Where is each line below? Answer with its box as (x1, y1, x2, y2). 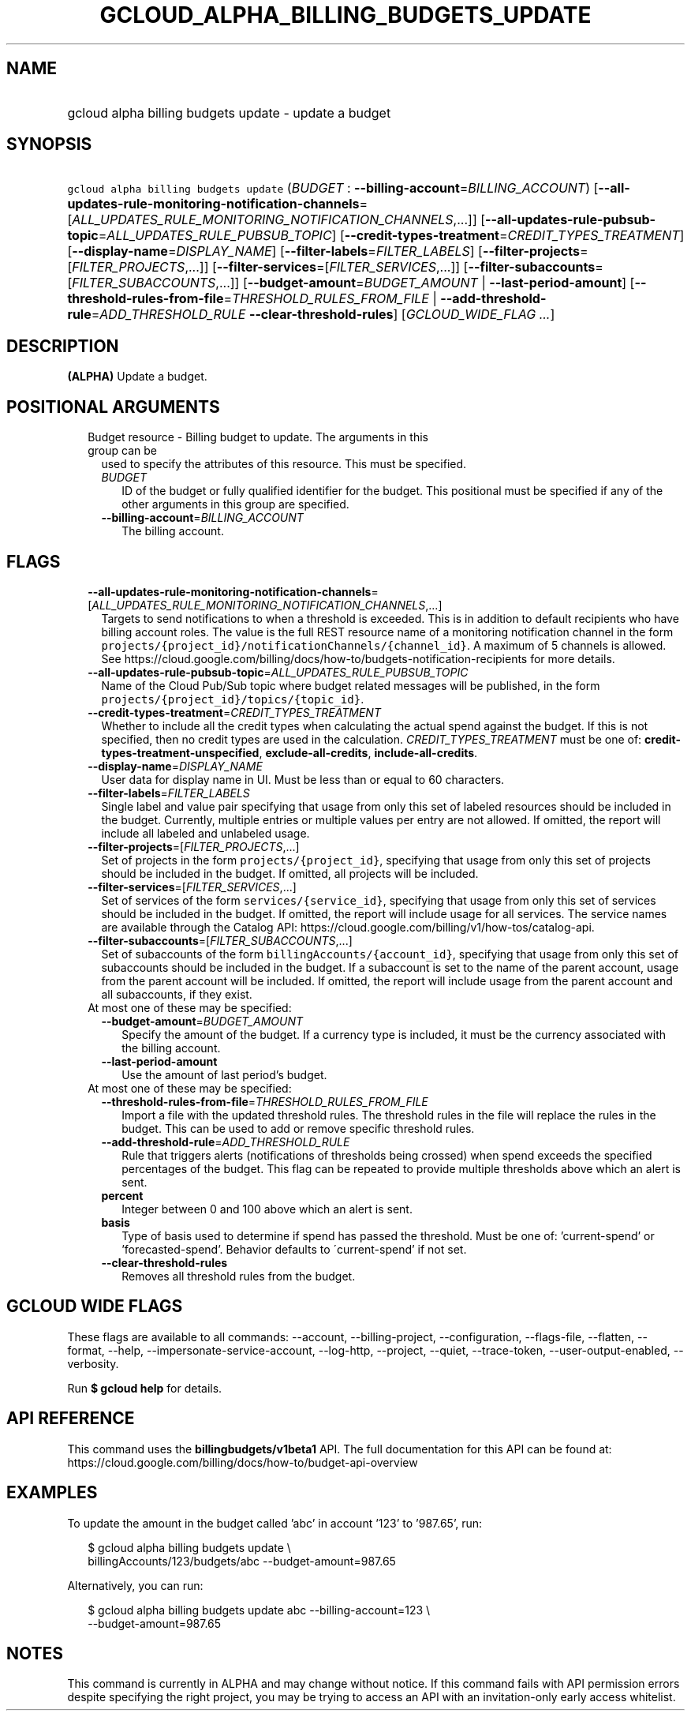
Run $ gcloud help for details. (67, 1381, 222, 1395)
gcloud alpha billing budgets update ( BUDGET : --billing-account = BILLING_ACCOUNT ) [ (67, 180, 599, 197)
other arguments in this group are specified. (121, 497, 349, 512)
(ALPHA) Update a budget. (67, 369, 207, 384)
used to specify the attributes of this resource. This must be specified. (101, 457, 467, 471)
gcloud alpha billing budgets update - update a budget (67, 104, 391, 121)
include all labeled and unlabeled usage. (101, 826, 310, 840)
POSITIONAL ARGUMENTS (6, 396, 220, 417)
